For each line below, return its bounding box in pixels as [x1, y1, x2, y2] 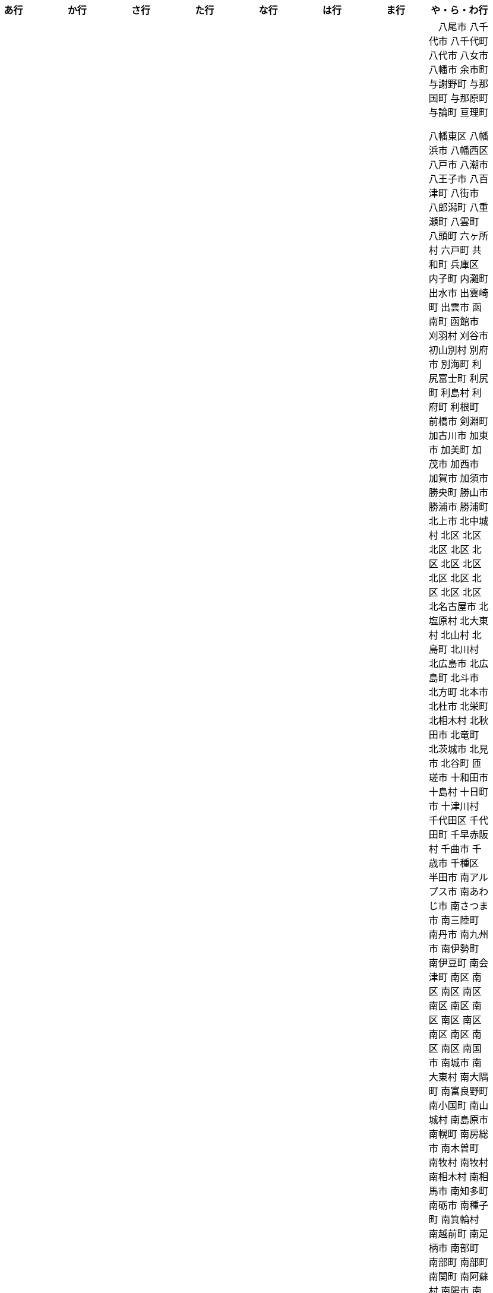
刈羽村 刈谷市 [428, 330, 489, 342]
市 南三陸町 [428, 914, 479, 926]
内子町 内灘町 [428, 273, 489, 284]
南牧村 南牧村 [428, 1156, 489, 1168]
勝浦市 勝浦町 [428, 501, 489, 513]
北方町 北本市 [428, 686, 489, 698]
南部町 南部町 [428, 1256, 489, 1268]
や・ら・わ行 [431, 4, 488, 16]
